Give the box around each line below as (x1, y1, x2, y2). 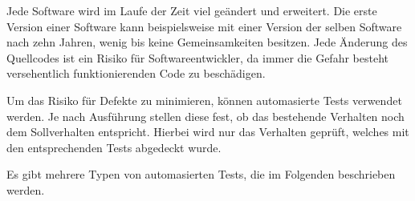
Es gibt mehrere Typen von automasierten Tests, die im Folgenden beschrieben (6, 166, 396, 183)
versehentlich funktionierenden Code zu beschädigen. (6, 65, 266, 82)
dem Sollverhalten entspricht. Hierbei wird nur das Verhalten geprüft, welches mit (6, 123, 409, 140)
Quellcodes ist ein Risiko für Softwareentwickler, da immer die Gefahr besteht (6, 49, 389, 66)
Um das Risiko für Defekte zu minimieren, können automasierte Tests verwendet (6, 91, 402, 108)
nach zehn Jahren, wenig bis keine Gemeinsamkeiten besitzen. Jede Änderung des (6, 34, 408, 50)
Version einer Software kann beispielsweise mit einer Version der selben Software (6, 18, 402, 34)
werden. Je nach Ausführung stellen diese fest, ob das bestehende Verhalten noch (6, 107, 405, 124)
